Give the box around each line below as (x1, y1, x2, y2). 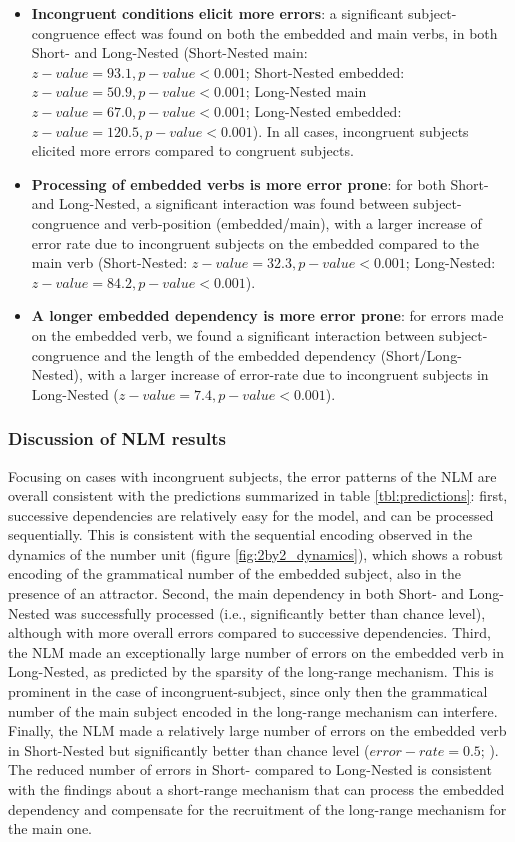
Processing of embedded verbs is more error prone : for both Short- (31, 173, 489, 194)
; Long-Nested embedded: (245, 100, 402, 121)
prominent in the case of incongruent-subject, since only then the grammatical (8, 681, 488, 702)
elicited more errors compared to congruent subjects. (31, 140, 354, 161)
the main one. (8, 818, 92, 839)
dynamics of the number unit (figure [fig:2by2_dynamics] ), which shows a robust (8, 543, 503, 564)
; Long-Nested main (245, 81, 367, 102)
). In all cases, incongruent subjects (252, 120, 469, 141)
